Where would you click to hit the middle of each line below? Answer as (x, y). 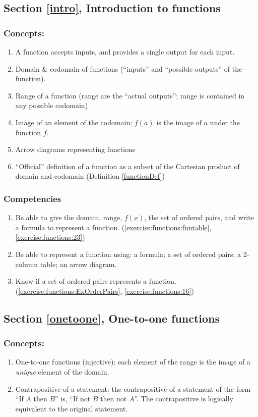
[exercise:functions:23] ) (50, 237)
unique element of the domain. (62, 371)
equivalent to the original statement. (72, 408)
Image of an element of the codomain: (74, 122)
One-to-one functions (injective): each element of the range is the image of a (133, 362)
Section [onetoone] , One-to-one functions (112, 318)
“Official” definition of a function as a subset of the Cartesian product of (127, 166)
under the (225, 122)
